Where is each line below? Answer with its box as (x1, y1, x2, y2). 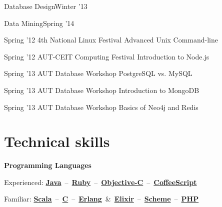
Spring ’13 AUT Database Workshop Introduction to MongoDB (4, 84, 199, 95)
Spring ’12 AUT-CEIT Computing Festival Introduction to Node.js (4, 51, 209, 61)
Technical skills (4, 131, 110, 151)
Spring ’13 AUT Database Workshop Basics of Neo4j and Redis (4, 101, 198, 112)
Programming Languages (4, 160, 91, 170)
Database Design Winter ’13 (4, 1, 87, 11)
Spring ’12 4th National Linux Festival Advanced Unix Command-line (4, 34, 218, 45)
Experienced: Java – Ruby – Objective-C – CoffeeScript (4, 176, 197, 187)
